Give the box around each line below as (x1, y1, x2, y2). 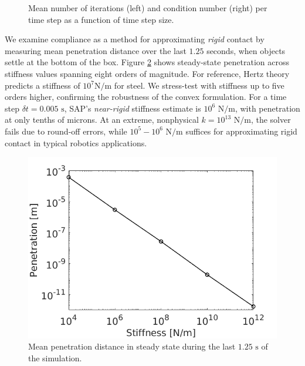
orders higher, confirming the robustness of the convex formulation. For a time (5, 90, 287, 103)
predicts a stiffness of (5, 79, 80, 91)
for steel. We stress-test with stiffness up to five (114, 79, 284, 91)
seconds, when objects (206, 44, 286, 56)
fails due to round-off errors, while (5, 125, 127, 137)
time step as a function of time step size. (28, 13, 174, 25)
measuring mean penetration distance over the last (5, 44, 187, 56)
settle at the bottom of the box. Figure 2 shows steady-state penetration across (5, 56, 289, 68)
